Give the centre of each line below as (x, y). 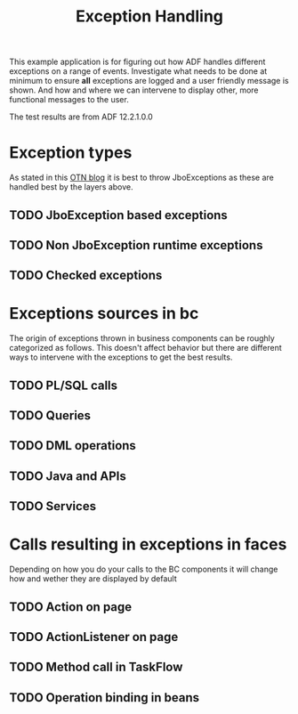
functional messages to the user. (69, 100)
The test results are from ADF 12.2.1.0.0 (81, 117)
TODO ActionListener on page (94, 637)
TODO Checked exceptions (86, 276)
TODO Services (52, 506)
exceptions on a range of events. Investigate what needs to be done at (138, 71)
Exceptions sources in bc (104, 314)
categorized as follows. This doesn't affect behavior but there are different (145, 348)
